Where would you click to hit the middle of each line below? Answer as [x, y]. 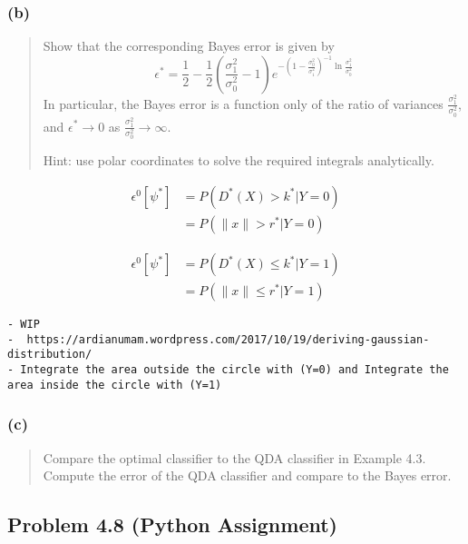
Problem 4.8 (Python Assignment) [172, 524]
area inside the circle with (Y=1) [115, 385]
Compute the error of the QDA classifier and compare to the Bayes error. [247, 475]
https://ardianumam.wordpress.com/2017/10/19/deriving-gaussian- [228, 339]
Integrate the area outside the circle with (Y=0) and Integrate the [234, 370]
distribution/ [50, 355]
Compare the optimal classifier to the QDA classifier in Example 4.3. [234, 457]
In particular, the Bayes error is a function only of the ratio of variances [243, 103]
